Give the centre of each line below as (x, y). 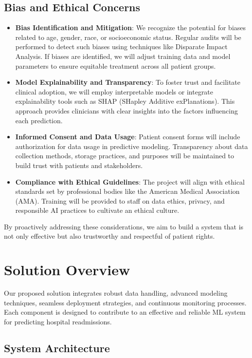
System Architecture (57, 348)
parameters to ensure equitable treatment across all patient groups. (116, 66)
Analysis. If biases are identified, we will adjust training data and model (123, 56)
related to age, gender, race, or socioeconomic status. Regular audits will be (128, 37)
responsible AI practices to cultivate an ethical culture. (97, 210)
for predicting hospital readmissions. (58, 321)
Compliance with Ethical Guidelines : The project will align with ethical (130, 181)
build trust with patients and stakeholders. (79, 165)
